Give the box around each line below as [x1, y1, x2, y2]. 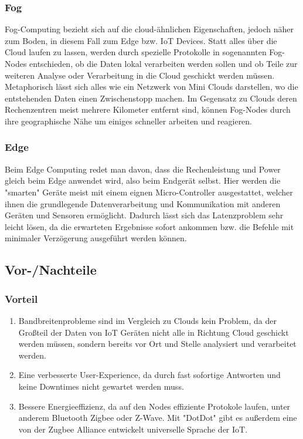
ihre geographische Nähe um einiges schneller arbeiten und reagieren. [5, 114, 253, 127]
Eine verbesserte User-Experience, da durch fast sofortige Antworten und [18, 369, 281, 381]
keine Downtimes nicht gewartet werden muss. [18, 380, 184, 392]
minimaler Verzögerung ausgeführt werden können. [5, 232, 187, 244]
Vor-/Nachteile [5, 261, 97, 279]
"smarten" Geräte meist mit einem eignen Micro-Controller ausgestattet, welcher [5, 185, 293, 198]
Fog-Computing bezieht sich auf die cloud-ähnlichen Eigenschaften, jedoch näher [5, 23, 294, 35]
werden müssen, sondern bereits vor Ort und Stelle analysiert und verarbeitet [18, 337, 297, 350]
